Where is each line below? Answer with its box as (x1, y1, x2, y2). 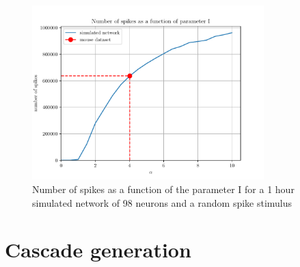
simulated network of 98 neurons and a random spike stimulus (32, 195, 292, 209)
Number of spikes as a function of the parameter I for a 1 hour (32, 181, 295, 196)
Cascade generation (5, 236, 191, 264)
